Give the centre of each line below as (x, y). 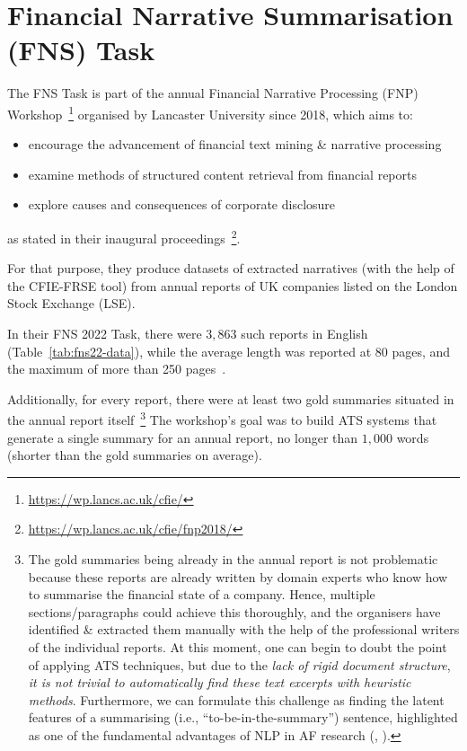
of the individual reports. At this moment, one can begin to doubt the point (238, 646)
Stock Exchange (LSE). (71, 303)
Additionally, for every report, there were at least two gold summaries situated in (231, 398)
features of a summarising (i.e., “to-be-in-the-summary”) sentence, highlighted (243, 717)
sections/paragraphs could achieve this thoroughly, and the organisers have (234, 611)
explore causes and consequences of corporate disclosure (182, 204)
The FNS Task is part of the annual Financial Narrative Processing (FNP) (213, 93)
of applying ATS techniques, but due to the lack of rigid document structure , (239, 664)
